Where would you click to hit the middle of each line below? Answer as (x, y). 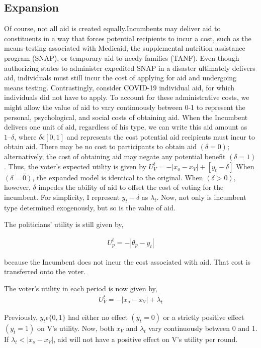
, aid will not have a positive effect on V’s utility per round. (146, 339)
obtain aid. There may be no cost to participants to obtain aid (100, 146)
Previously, (21, 317)
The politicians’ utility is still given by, (64, 224)
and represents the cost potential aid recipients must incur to (161, 136)
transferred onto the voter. (45, 271)
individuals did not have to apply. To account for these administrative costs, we (127, 97)
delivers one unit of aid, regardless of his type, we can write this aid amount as (126, 127)
